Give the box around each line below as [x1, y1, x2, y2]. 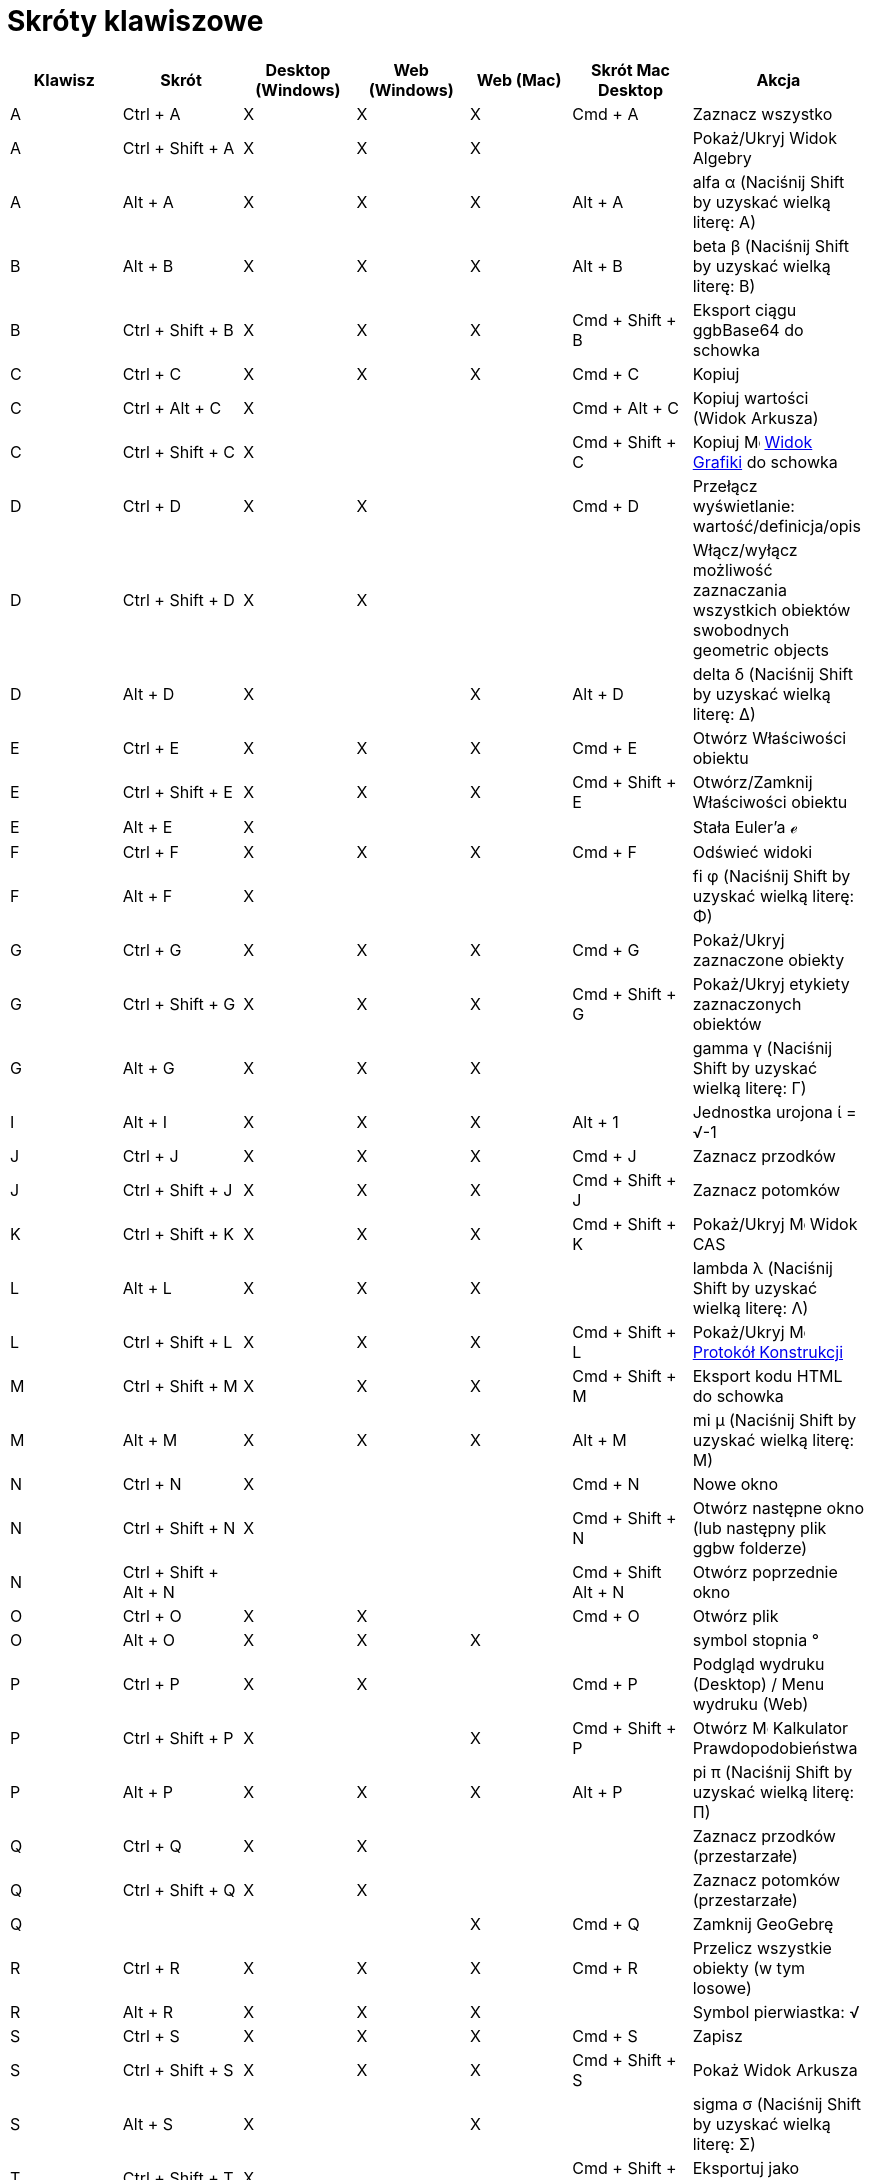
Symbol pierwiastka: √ [692, 2001, 860, 2022]
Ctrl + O [122, 1605, 182, 1626]
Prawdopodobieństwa [692, 1737, 858, 1758]
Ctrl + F [122, 841, 179, 862]
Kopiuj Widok [692, 431, 813, 452]
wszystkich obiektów [692, 599, 851, 620]
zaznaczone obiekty [692, 949, 845, 970]
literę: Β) [692, 275, 756, 296]
